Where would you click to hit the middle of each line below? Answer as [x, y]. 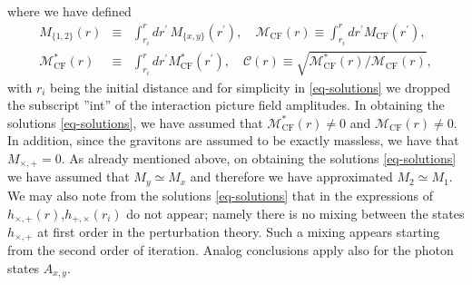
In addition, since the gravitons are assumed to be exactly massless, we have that [233, 140]
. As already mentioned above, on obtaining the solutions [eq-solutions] [259, 158]
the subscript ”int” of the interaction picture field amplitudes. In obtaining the [226, 105]
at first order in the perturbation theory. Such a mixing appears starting [239, 231]
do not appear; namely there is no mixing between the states [295, 213]
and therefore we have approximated [291, 177]
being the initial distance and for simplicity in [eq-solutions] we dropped [251, 87]
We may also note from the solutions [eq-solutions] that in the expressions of [220, 195]
